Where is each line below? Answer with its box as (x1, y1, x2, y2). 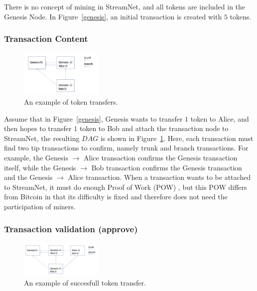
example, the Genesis (4, 152, 68, 163)
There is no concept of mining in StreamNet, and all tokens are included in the (4, 1, 246, 11)
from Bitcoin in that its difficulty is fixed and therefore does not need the (4, 191, 228, 202)
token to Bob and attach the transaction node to (79, 123, 229, 134)
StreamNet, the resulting (4, 133, 80, 143)
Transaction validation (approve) (4, 222, 138, 235)
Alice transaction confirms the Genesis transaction (84, 152, 238, 163)
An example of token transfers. (24, 97, 118, 107)
